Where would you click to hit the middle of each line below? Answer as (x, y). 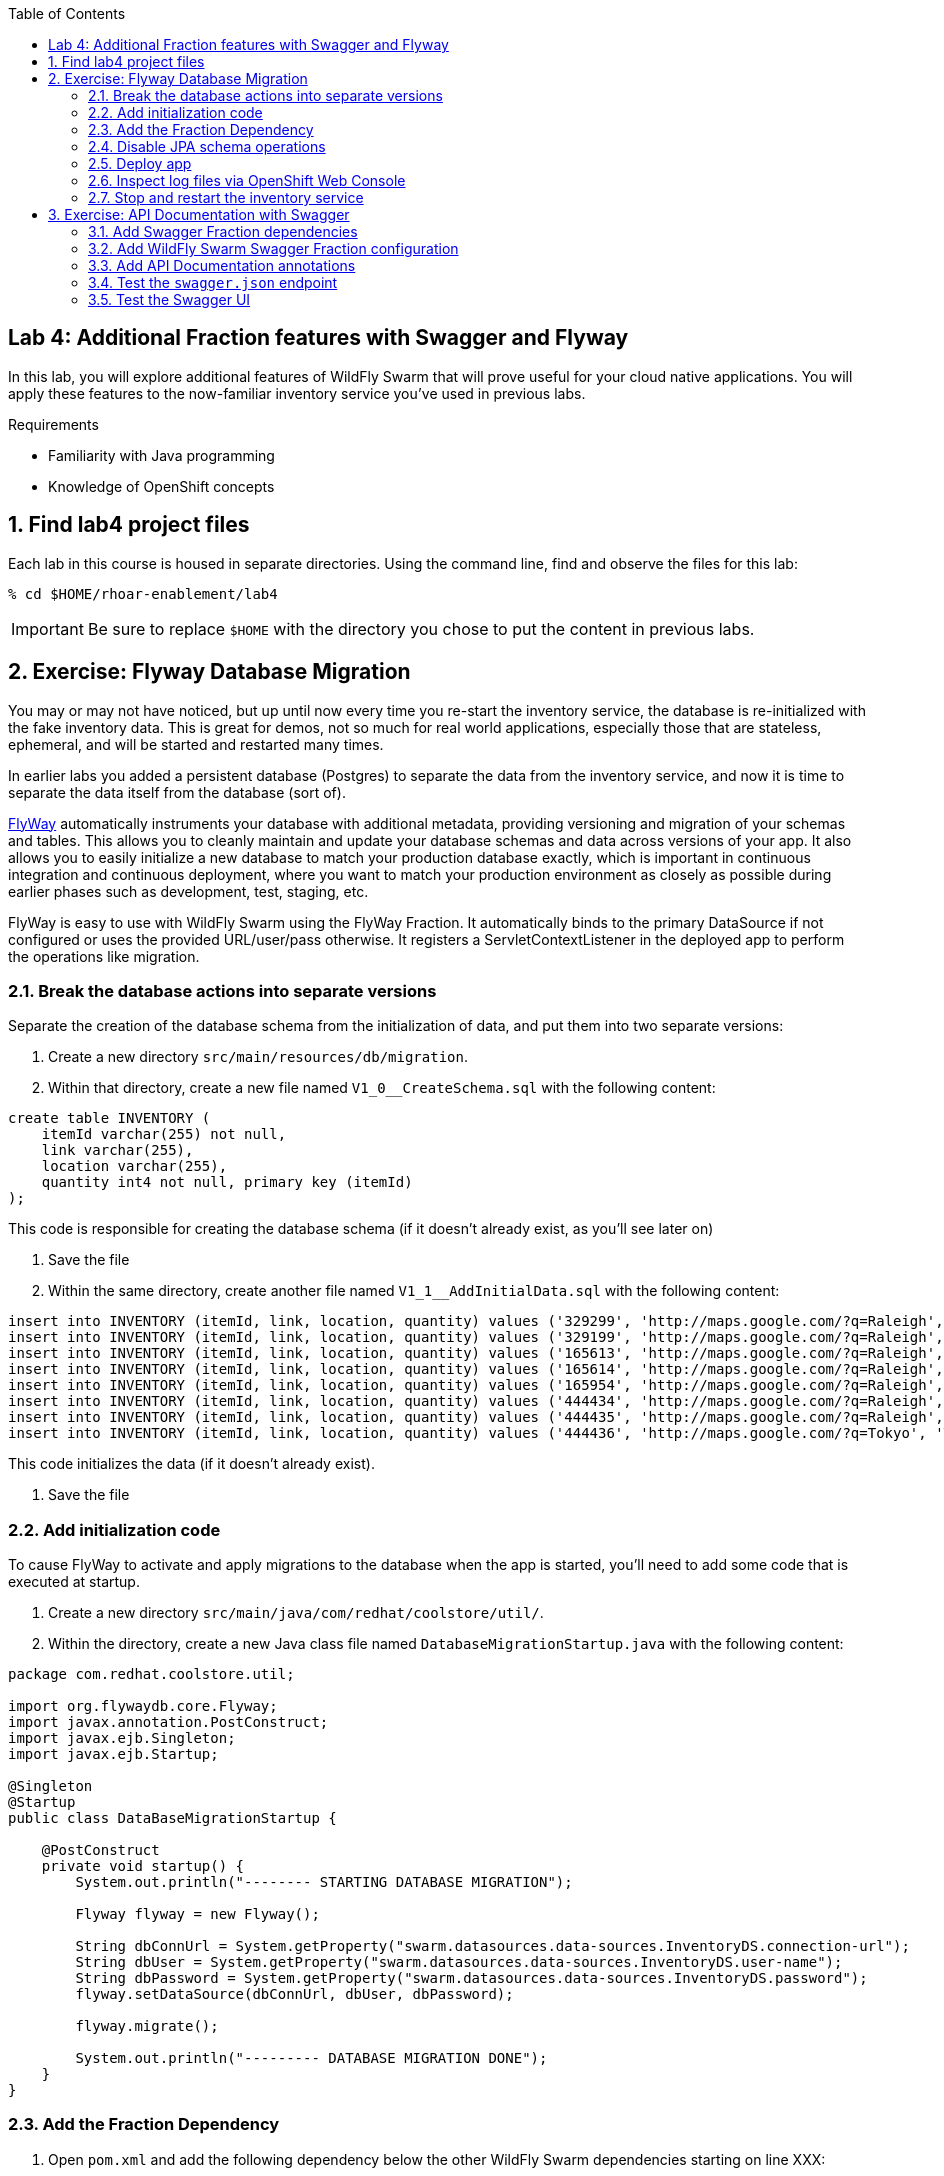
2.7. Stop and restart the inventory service (226, 197)
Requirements (53, 424)
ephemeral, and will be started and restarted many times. (196, 744)
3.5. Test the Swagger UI (169, 299)
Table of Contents (67, 13)
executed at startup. (74, 1582)
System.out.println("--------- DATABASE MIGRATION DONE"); (311, 2058)
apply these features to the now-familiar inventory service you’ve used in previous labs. (297, 393)
